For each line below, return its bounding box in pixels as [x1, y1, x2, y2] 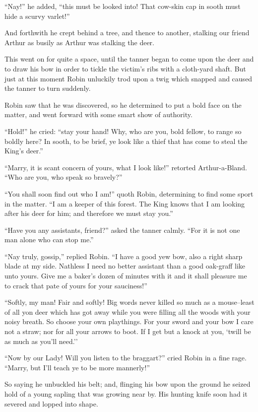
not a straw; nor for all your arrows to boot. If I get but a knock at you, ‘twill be [4, 326, 251, 337]
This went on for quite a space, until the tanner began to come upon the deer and [4, 54, 254, 64]
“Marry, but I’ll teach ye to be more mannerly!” [4, 362, 150, 372]
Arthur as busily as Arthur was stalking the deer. [4, 37, 154, 47]
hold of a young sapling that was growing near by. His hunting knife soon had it [4, 389, 248, 399]
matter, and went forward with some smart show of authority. [4, 109, 193, 120]
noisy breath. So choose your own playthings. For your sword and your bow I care [4, 316, 254, 327]
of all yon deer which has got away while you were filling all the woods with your [4, 306, 251, 317]
